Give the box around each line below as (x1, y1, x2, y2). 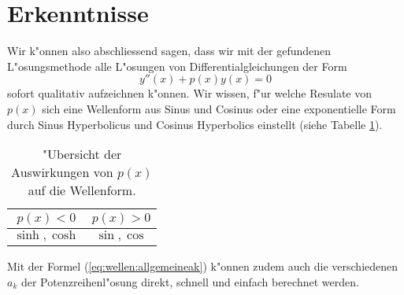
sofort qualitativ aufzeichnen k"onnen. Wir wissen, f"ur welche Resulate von (7, 85, 372, 101)
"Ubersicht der (42, 145, 122, 164)
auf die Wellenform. (28, 181, 136, 200)
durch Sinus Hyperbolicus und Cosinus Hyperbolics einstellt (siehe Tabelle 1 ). (7, 116, 383, 132)
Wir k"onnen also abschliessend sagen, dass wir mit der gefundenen (7, 42, 332, 59)
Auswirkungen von (11, 163, 113, 182)
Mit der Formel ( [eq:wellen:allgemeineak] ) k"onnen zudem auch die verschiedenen (7, 258, 398, 275)
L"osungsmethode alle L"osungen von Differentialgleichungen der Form (7, 57, 347, 74)
